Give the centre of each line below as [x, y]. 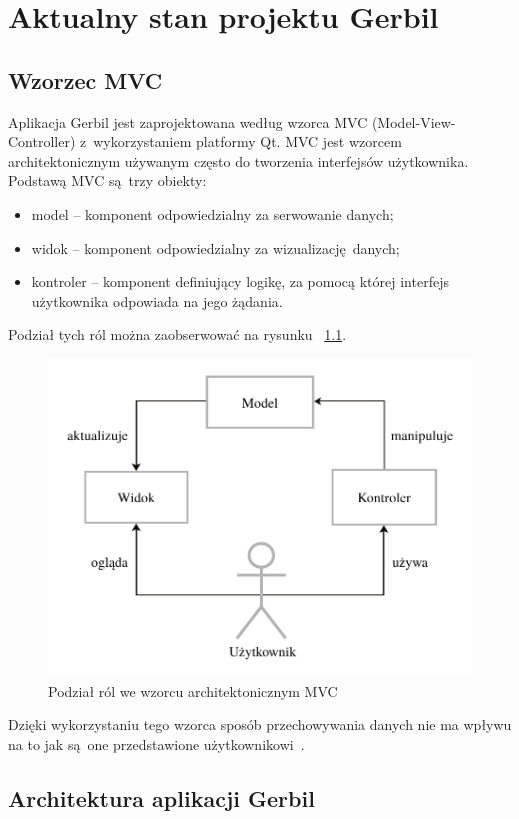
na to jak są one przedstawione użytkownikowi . [156, 743]
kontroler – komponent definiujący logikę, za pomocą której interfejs [240, 281]
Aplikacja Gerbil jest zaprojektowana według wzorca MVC [188, 121]
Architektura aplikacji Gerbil [161, 797]
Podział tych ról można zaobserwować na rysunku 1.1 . [177, 334]
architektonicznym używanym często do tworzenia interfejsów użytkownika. [238, 160]
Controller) [42, 141]
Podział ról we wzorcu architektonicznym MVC [193, 690]
